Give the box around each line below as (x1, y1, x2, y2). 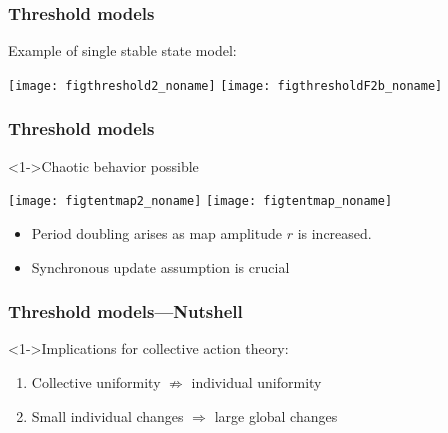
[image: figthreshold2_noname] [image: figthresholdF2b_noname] (8, 78, 443, 93)
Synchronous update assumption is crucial (31, 256, 290, 277)
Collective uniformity (31, 371, 161, 392)
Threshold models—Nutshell (8, 299, 243, 324)
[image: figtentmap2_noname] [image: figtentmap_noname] (8, 194, 393, 209)
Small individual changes (31, 405, 184, 426)
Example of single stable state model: (8, 40, 237, 61)
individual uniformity (191, 371, 322, 392)
